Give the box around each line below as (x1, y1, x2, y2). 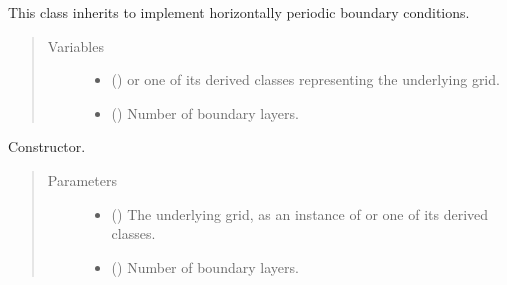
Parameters (47, 169, 117, 190)
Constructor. (8, 136, 86, 157)
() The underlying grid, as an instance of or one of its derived (111, 203, 489, 224)
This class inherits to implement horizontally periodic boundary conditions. (8, 2, 470, 22)
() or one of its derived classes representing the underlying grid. (111, 69, 500, 90)
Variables (47, 35, 104, 56)
